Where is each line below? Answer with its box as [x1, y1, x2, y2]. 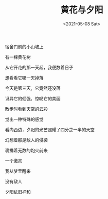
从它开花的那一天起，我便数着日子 [5, 64, 73, 70]
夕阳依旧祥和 [5, 189, 31, 195]
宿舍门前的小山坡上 [5, 43, 44, 49]
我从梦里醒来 [5, 168, 31, 174]
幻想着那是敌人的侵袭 [5, 137, 48, 143]
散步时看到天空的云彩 [5, 106, 48, 112]
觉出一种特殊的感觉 [5, 116, 44, 122]
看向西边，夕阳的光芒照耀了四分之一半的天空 [5, 126, 95, 132]
